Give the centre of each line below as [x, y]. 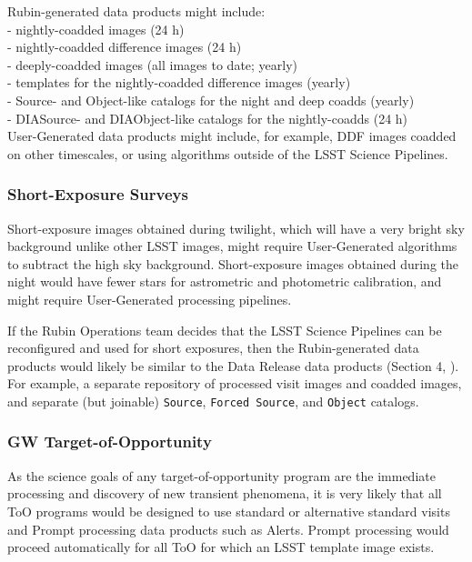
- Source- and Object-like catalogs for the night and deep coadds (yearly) [211, 100]
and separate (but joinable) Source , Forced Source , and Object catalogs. [213, 401]
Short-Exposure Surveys [98, 194]
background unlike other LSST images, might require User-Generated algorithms [232, 246]
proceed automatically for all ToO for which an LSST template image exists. [221, 547]
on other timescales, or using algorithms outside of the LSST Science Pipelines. [228, 153]
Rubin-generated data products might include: [136, 11]
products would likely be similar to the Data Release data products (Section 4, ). [233, 365]
